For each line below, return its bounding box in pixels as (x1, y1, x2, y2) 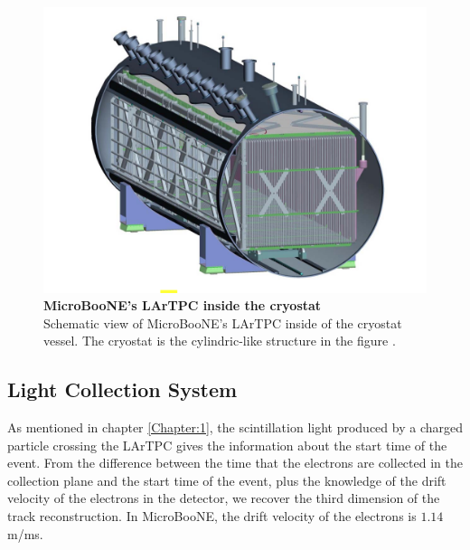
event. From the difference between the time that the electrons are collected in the (7, 453, 463, 472)
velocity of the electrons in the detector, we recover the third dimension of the (7, 488, 440, 507)
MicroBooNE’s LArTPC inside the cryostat (43, 296, 322, 315)
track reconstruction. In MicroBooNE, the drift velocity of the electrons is (7, 507, 417, 526)
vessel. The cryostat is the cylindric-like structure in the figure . (43, 331, 396, 350)
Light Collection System (7, 375, 238, 403)
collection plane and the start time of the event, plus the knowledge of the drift (7, 470, 446, 489)
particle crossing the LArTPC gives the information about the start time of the (7, 435, 447, 454)
